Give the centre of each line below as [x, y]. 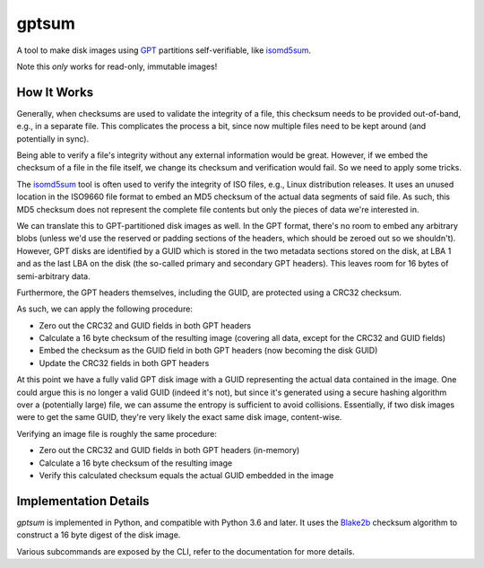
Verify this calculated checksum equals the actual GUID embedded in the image [186, 475]
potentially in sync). [53, 138]
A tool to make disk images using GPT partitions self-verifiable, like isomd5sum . [164, 50]
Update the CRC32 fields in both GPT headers [124, 363]
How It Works [55, 92]
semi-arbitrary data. [53, 276]
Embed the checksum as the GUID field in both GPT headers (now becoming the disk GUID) [208, 351]
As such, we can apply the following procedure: [104, 309]
